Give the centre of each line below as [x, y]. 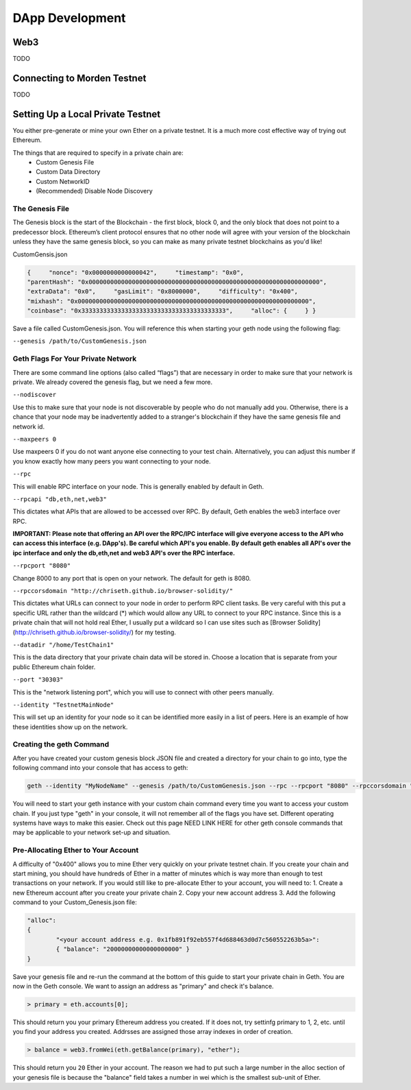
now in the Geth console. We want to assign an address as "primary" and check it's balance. [143, 986]
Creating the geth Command [61, 744]
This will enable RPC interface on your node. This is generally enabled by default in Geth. [138, 486]
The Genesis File [41, 208]
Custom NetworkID [63, 181]
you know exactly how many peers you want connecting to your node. [112, 461]
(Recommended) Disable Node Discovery [95, 191]
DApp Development [69, 18]
